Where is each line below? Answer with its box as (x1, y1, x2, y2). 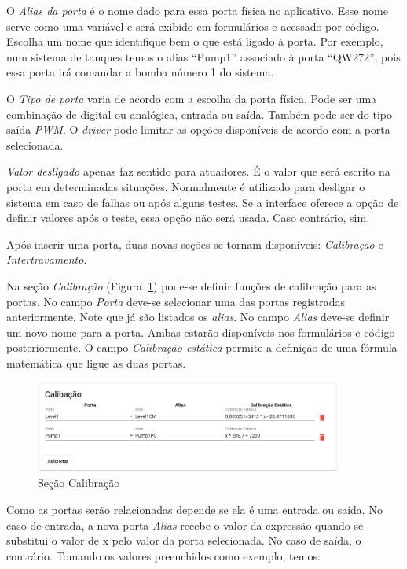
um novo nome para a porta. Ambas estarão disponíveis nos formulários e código (6, 323, 395, 340)
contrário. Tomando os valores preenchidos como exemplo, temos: (6, 547, 321, 563)
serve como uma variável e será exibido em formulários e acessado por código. (6, 17, 379, 34)
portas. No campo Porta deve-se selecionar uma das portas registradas (6, 293, 345, 309)
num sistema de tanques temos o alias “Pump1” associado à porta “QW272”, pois (6, 48, 401, 65)
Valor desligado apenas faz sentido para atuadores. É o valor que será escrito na (6, 163, 390, 179)
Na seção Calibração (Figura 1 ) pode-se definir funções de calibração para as (6, 277, 376, 294)
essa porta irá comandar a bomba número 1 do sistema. (6, 64, 274, 80)
